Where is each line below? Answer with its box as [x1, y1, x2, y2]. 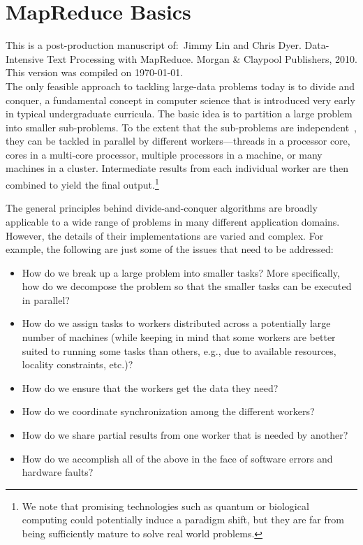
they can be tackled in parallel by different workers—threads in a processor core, [6, 133, 350, 148]
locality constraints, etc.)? [22, 357, 133, 372]
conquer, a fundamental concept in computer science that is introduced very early [6, 92, 355, 107]
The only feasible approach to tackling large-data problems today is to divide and [6, 78, 355, 93]
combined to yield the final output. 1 [6, 175, 159, 191]
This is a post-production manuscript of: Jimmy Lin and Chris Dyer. [6, 38, 302, 52]
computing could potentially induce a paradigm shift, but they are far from [22, 512, 344, 527]
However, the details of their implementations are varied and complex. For [6, 228, 324, 242]
